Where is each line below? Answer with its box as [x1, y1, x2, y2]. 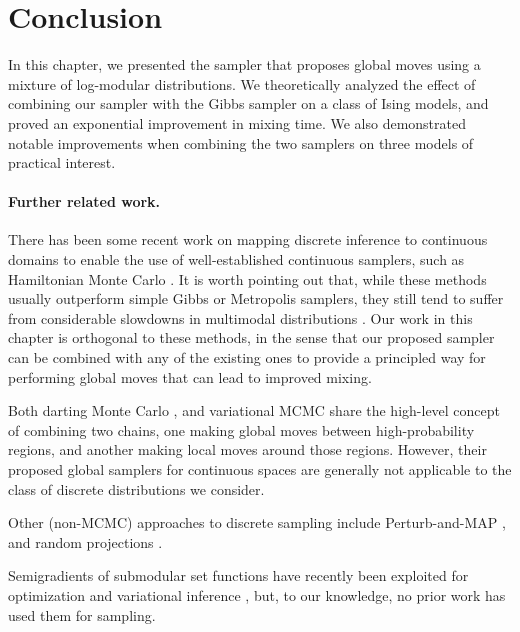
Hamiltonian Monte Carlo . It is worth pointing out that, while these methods [8, 268, 487, 289]
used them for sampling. [8, 604, 156, 625]
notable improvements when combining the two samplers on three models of [8, 132, 474, 153]
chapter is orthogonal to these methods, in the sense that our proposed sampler [8, 327, 495, 348]
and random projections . [8, 531, 163, 552]
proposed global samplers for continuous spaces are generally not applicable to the [8, 459, 512, 480]
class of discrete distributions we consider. [8, 478, 265, 499]
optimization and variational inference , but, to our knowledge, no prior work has [8, 584, 506, 605]
